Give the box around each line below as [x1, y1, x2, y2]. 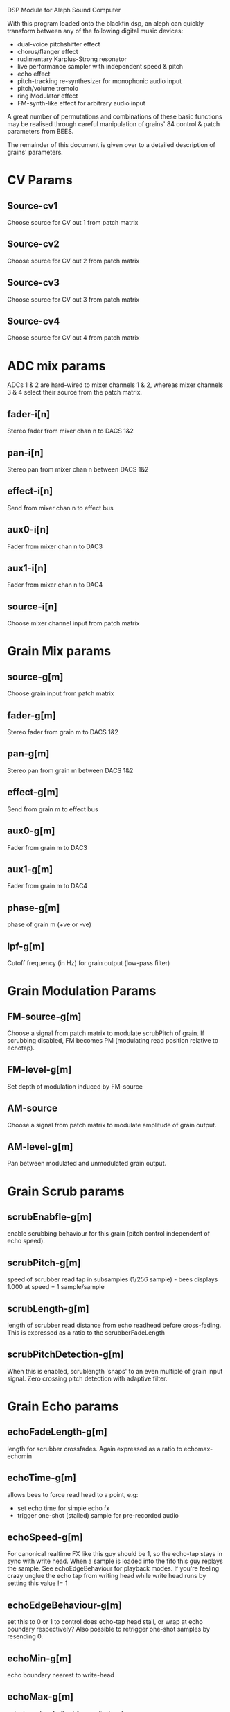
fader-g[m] [7, 709, 57, 721]
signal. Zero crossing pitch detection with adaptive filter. [7, 1374, 168, 1383]
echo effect [17, 69, 51, 78]
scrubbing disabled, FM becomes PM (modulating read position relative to [7, 1036, 219, 1044]
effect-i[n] [7, 485, 53, 497]
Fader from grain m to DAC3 [7, 843, 88, 851]
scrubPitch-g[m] [7, 1256, 81, 1268]
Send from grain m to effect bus [7, 804, 98, 813]
